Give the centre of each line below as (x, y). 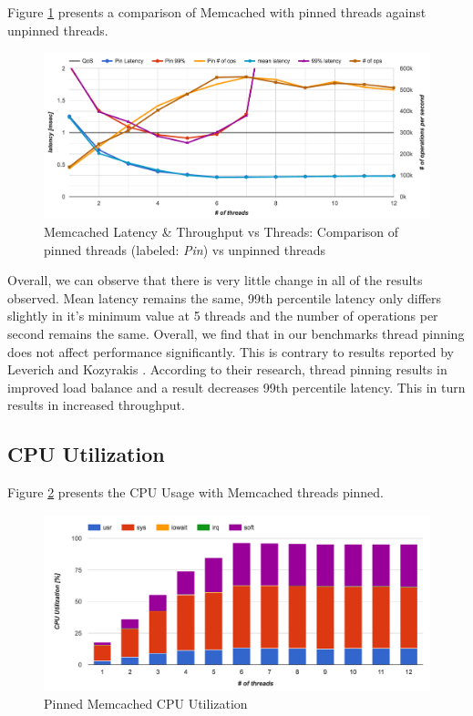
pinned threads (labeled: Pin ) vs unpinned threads (185, 249)
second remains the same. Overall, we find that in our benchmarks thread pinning (236, 333)
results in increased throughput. (96, 405)
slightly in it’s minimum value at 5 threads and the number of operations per (223, 316)
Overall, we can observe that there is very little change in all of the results (215, 280)
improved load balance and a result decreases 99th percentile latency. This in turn (236, 387)
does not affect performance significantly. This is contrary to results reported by (231, 351)
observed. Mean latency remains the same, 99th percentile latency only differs (225, 297)
